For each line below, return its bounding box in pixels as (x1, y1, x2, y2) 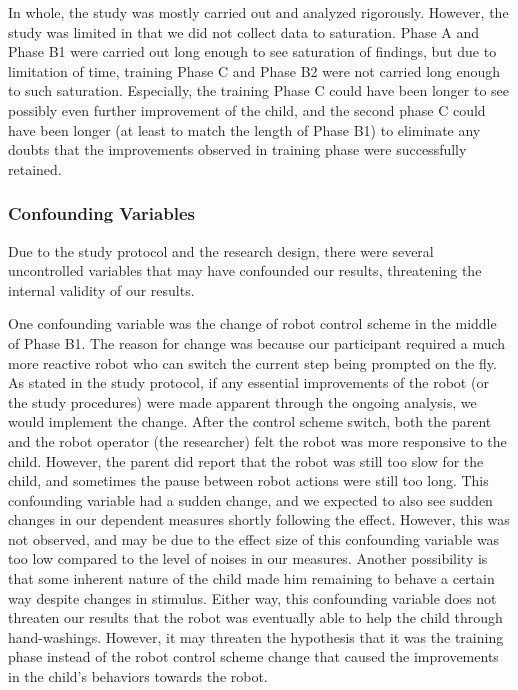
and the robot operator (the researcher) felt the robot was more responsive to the (8, 430, 507, 451)
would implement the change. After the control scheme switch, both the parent (8, 411, 492, 432)
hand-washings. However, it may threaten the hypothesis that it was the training (8, 626, 504, 647)
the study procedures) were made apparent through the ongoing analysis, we (8, 391, 477, 412)
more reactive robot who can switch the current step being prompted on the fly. (8, 352, 497, 373)
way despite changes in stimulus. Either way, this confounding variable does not (8, 587, 497, 608)
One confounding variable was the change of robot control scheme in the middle (8, 313, 497, 334)
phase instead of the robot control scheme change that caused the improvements (8, 646, 499, 667)
